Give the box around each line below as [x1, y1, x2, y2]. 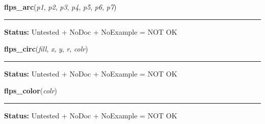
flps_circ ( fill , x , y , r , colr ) [4, 43, 88, 54]
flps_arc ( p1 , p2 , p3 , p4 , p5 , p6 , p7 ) [4, 2, 117, 12]
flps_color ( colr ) [4, 85, 58, 96]
